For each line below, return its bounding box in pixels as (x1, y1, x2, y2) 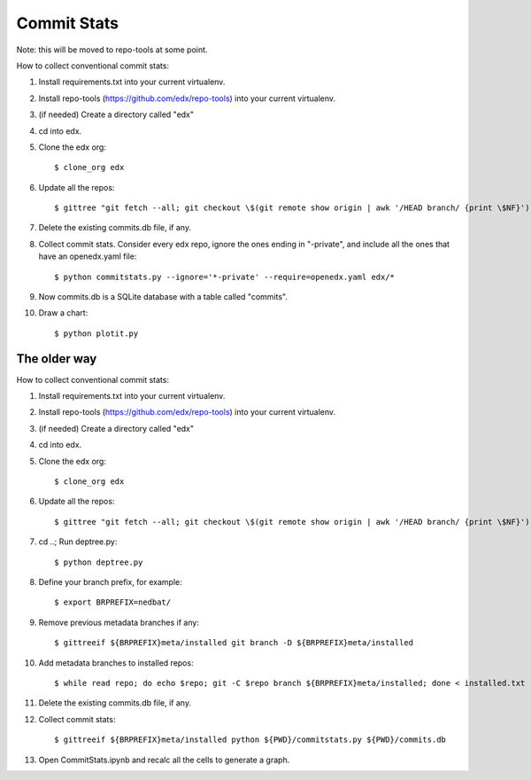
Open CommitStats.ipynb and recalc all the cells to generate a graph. (38, 754, 290, 765)
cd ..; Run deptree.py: (38, 536, 118, 547)
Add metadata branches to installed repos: (38, 657, 194, 668)
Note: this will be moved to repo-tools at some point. (16, 44, 208, 55)
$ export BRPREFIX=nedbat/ (54, 597, 172, 607)
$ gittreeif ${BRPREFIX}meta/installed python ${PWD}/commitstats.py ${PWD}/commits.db (54, 735, 447, 745)
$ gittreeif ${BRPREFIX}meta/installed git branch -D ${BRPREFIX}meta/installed (54, 638, 414, 648)
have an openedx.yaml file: (38, 251, 137, 261)
